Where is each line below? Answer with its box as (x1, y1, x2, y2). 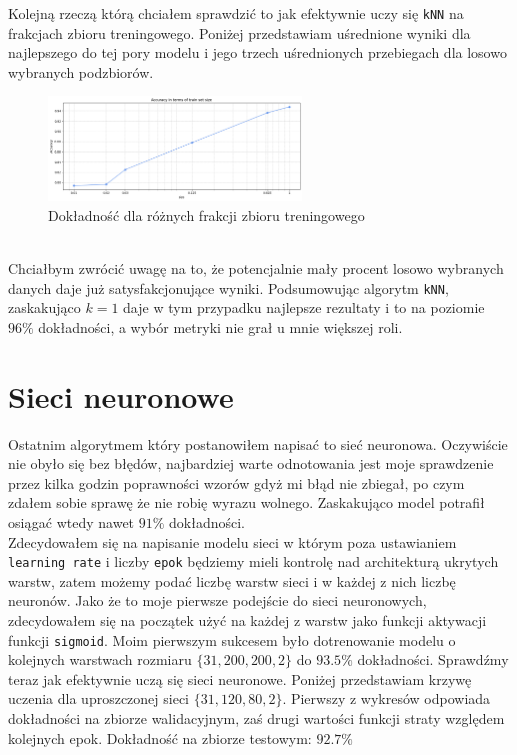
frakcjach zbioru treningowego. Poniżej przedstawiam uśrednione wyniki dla (8, 22, 471, 43)
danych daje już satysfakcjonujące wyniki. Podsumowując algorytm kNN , (8, 277, 449, 298)
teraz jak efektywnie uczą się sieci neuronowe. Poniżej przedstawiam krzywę (8, 668, 472, 689)
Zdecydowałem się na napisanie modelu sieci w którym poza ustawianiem (8, 531, 457, 552)
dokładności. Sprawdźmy (357, 649, 509, 670)
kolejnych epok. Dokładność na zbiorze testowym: (8, 727, 312, 748)
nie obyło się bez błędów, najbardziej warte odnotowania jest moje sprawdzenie (8, 453, 494, 474)
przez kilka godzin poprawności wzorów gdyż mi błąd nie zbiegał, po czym (8, 472, 465, 493)
